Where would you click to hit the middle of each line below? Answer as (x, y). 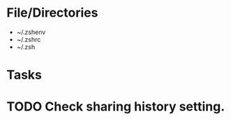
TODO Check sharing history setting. (116, 107)
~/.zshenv (31, 32)
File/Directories (52, 13)
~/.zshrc (29, 39)
